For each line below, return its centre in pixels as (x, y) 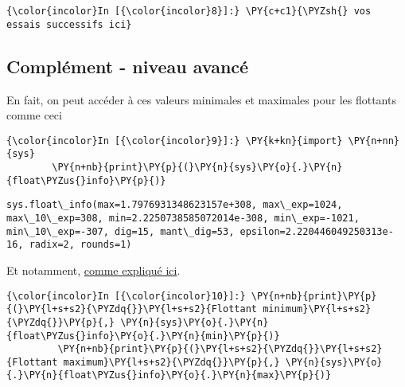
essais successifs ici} (69, 24)
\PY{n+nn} (374, 141)
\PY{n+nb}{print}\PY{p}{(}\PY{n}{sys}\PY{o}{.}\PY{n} (197, 168)
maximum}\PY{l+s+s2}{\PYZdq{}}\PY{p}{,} (171, 362)
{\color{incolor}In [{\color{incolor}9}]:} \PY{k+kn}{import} (175, 141)
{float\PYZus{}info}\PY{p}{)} (86, 180)
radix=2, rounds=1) (80, 245)
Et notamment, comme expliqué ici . (93, 270)
